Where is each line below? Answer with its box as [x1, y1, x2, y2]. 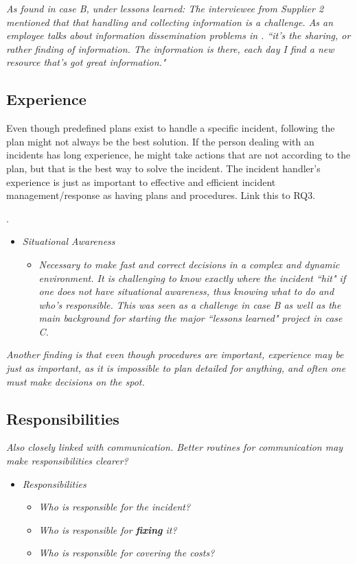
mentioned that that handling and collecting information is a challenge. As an [6, 14, 334, 29]
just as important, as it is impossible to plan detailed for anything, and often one [6, 361, 346, 375]
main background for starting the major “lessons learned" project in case [38, 311, 343, 325]
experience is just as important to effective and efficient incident [6, 174, 276, 189]
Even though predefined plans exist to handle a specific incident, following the [6, 121, 335, 135]
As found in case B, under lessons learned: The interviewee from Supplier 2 [6, 1, 324, 15]
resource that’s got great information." [6, 55, 166, 69]
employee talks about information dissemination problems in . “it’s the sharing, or [6, 28, 351, 43]
